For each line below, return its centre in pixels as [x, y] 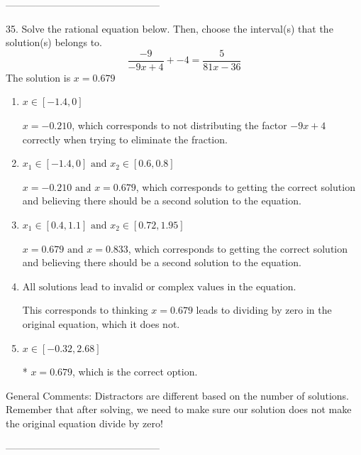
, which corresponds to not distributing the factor [179, 125]
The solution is [38, 77]
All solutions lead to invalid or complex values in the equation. [159, 287]
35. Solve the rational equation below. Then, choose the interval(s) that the [170, 28]
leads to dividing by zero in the [264, 310]
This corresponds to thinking [85, 310]
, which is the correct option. [135, 372]
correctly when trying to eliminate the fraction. [125, 139]
